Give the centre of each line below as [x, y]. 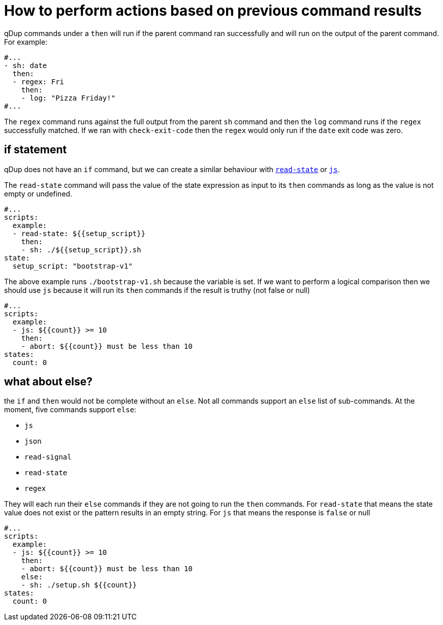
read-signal [48, 457]
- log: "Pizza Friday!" [68, 98]
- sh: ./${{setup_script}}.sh [81, 250]
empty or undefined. [38, 193]
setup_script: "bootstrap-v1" [72, 266]
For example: [26, 42]
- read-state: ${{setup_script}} [79, 233]
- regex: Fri [38, 81]
